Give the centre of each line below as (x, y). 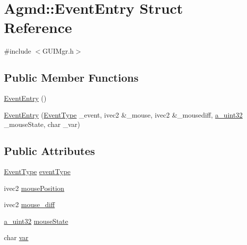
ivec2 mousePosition (34, 188)
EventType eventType (37, 171)
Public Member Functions (71, 77)
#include (18, 51)
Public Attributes (50, 151)
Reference (38, 27)
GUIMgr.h (58, 51)
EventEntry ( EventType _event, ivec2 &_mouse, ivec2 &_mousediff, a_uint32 (123, 114)
